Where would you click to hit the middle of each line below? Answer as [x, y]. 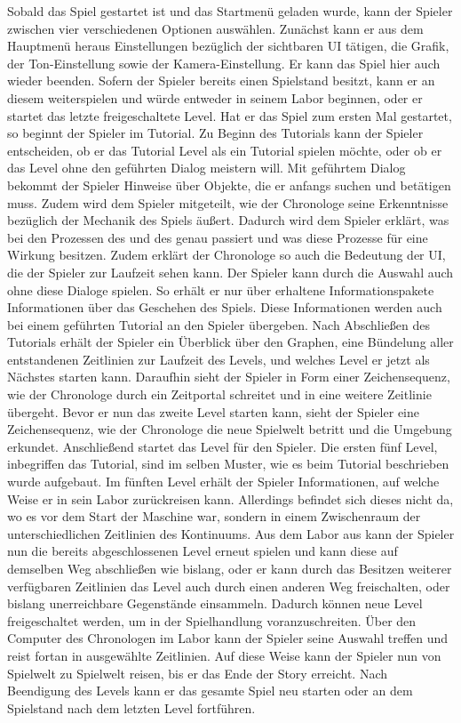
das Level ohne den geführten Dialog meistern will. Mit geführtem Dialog [207, 168]
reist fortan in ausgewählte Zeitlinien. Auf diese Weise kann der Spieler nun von [224, 655]
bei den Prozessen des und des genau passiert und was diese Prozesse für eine [218, 237]
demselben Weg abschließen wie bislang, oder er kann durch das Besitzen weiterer [230, 568]
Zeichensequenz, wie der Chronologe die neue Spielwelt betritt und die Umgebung [230, 429]
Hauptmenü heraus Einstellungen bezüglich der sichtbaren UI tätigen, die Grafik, [228, 46]
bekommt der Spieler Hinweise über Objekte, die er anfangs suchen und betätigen [229, 185]
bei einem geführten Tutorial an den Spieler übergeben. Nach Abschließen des [219, 324]
